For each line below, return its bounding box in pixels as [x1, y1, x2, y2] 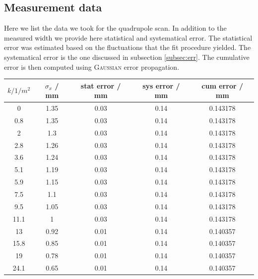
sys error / [142, 80, 180, 91]
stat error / [80, 80, 121, 91]
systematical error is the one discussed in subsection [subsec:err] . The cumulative [4, 51, 250, 62]
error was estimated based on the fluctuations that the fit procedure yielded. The [4, 42, 251, 52]
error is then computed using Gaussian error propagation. [4, 61, 180, 72]
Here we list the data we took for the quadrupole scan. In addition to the [4, 23, 227, 33]
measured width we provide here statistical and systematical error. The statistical [4, 32, 253, 43]
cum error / [201, 80, 243, 91]
